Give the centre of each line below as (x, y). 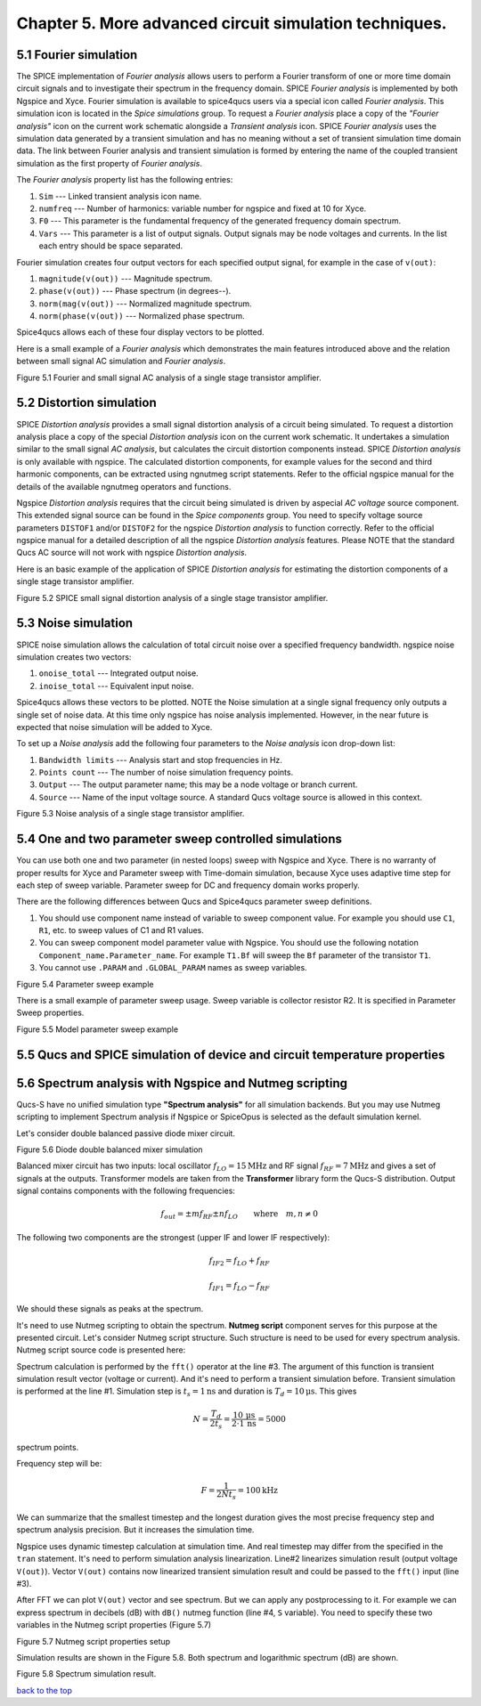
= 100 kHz (257, 1490)
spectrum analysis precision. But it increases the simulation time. (135, 1530)
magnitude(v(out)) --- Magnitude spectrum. (126, 278)
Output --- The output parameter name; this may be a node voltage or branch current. (198, 784)
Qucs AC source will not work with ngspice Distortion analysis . (132, 553)
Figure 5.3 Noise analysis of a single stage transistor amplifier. (130, 814)
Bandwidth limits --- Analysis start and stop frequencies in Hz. (160, 760)
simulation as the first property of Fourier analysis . (109, 163)
